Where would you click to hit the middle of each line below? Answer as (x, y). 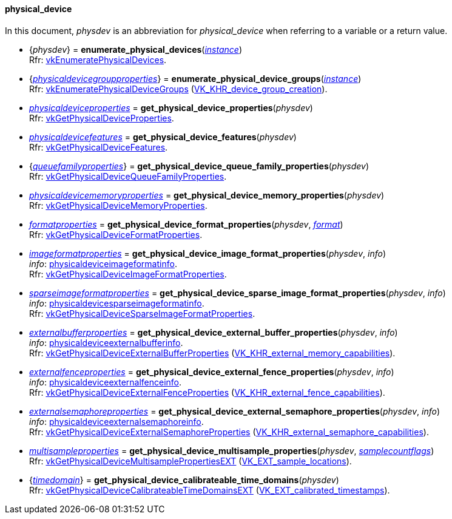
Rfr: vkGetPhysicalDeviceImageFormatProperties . (128, 274)
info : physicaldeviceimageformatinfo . (103, 263)
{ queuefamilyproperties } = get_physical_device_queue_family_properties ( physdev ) (199, 166)
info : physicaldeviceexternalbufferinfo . (106, 342)
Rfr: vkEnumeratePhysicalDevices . (98, 59)
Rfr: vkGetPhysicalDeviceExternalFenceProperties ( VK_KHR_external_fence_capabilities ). (207, 392)
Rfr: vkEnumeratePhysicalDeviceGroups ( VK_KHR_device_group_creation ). (178, 89)
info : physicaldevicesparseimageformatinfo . (117, 303)
